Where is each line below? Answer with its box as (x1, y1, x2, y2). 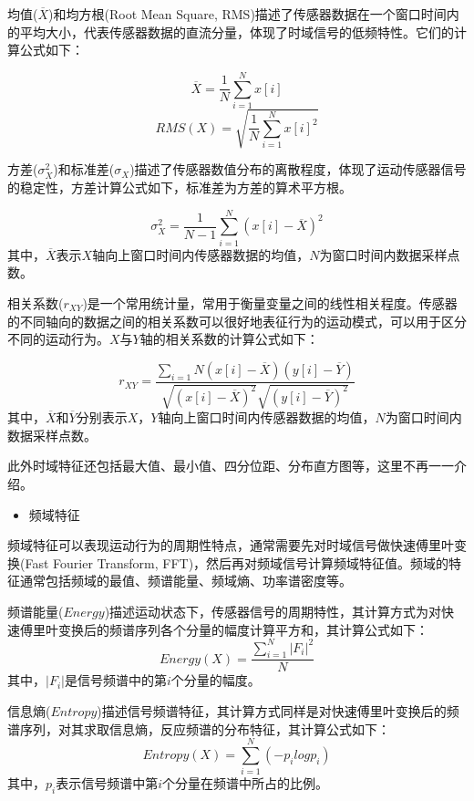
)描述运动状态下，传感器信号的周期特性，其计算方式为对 (104, 601, 442, 620)
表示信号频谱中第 (56, 774, 159, 793)
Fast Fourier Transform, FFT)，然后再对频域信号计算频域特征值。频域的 (25, 553, 449, 572)
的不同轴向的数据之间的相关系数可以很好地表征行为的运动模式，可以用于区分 (7, 311, 467, 330)
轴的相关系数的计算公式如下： (139, 329, 319, 348)
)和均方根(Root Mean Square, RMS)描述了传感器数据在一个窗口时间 (48, 5, 447, 23)
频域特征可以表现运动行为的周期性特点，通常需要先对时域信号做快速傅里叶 (7, 536, 454, 555)
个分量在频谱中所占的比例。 (162, 774, 329, 793)
